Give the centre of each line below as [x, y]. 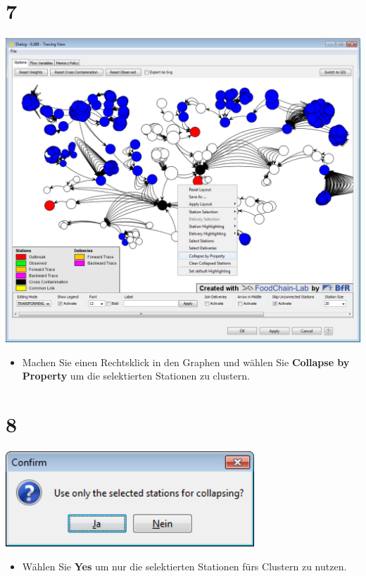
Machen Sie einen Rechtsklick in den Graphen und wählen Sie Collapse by [186, 362]
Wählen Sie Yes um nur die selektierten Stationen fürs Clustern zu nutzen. [184, 566]
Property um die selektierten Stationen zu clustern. [136, 376]
